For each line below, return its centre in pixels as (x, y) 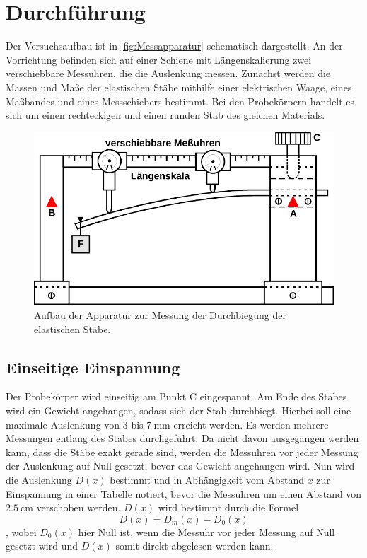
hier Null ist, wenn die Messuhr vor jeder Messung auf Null (206, 531)
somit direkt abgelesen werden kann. (194, 546)
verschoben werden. (78, 507)
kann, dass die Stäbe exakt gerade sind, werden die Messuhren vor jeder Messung (182, 452)
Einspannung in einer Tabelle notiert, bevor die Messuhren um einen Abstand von (184, 493)
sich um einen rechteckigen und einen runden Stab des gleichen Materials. (165, 115)
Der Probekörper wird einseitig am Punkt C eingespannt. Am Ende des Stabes (176, 396)
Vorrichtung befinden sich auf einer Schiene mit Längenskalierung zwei (159, 59)
